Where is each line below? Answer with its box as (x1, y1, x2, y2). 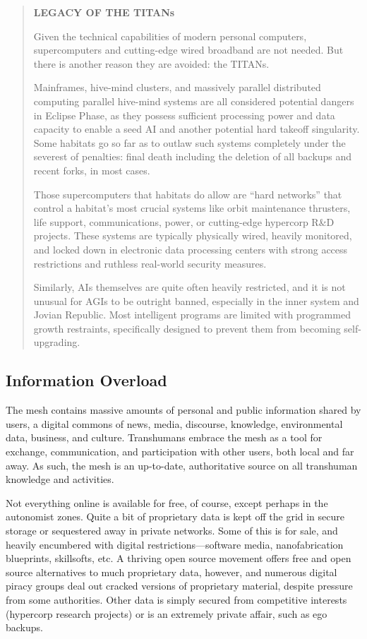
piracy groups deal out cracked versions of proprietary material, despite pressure (6, 578, 353, 593)
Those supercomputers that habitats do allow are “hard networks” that (33, 186, 342, 201)
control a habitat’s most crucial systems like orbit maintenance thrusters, (33, 201, 351, 215)
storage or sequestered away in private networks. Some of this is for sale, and (6, 523, 338, 538)
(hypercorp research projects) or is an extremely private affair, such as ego (6, 606, 327, 621)
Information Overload (6, 369, 167, 391)
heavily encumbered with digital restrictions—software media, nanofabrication (6, 537, 344, 551)
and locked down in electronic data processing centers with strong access (33, 241, 348, 256)
